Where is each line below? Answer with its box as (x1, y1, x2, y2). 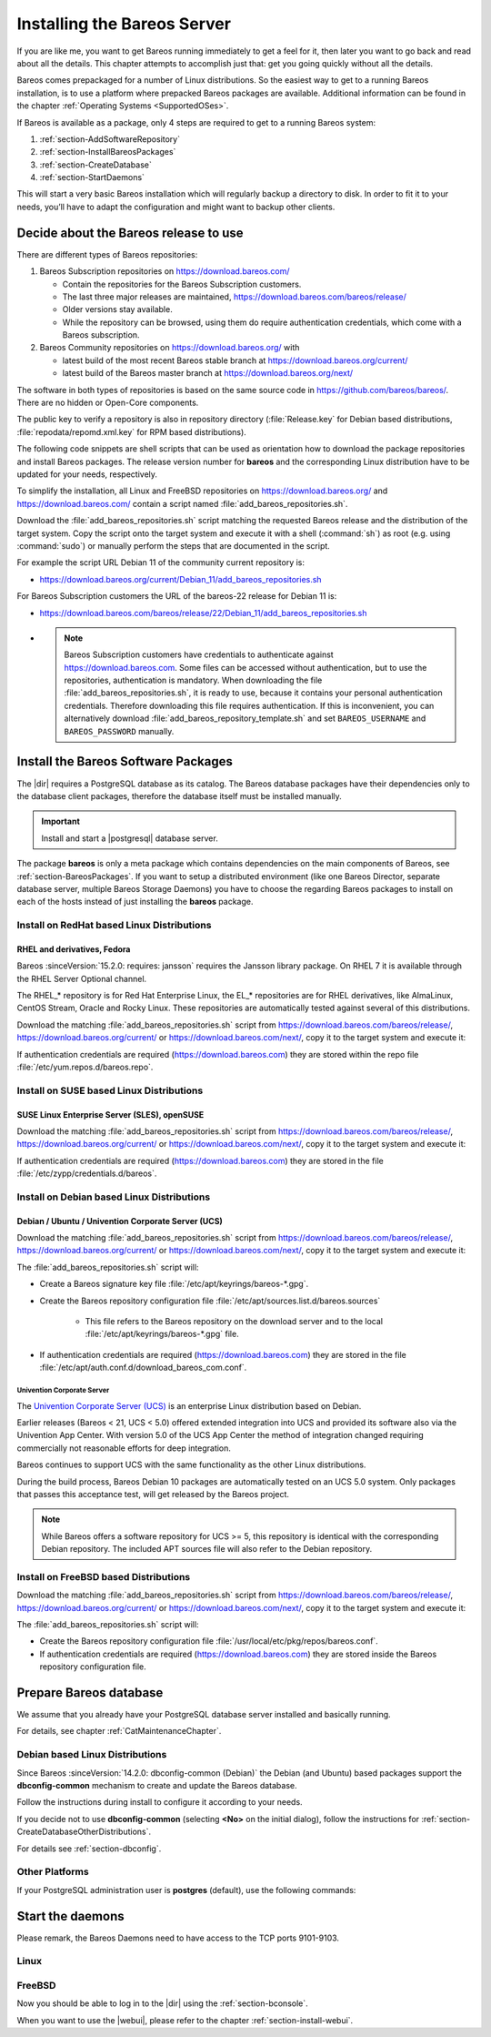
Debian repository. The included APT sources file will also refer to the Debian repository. (41, 1544, 373, 1555)
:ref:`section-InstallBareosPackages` (39, 147, 176, 157)
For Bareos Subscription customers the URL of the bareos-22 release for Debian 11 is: (16, 591, 337, 602)
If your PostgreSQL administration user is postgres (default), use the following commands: (16, 1884, 356, 1895)
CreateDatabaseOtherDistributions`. (16, 1826, 152, 1838)
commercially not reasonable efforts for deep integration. (16, 1443, 232, 1454)
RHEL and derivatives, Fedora (16, 943, 131, 955)
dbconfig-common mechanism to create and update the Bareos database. (16, 1779, 297, 1790)
